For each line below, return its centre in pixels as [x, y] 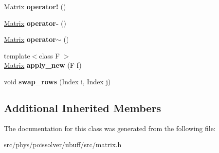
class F [49, 55]
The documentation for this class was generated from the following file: [110, 128]
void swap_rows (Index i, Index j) [57, 81]
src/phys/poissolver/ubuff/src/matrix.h [63, 144]
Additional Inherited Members [82, 107]
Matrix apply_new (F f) [43, 65]
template [17, 55]
